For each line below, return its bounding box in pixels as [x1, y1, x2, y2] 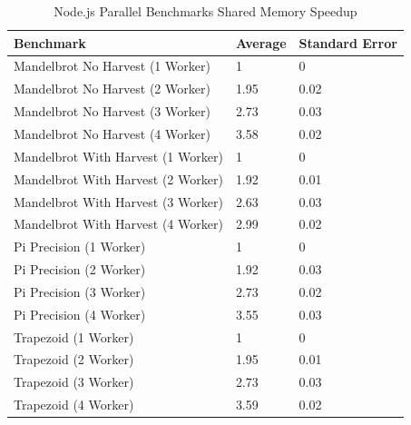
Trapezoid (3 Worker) [14, 372, 134, 391]
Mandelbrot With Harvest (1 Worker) [14, 146, 223, 165]
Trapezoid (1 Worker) [14, 327, 134, 346]
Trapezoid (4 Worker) [14, 395, 134, 414]
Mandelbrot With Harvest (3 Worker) [14, 192, 223, 211]
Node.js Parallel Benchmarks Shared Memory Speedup [54, 2, 357, 20]
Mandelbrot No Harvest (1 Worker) [14, 56, 210, 75]
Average [235, 33, 287, 52]
